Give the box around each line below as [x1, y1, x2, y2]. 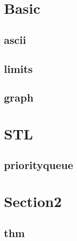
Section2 [4, 191, 62, 211]
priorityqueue [4, 157, 73, 172]
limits [4, 61, 33, 76]
